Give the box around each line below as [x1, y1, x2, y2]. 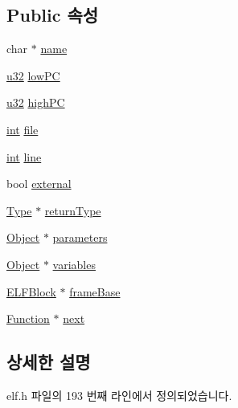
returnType [44, 202, 101, 218]
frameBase [69, 283, 121, 300]
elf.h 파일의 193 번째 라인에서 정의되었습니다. [6, 386, 232, 403]
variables [52, 255, 96, 272]
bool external [6, 175, 72, 192]
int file [6, 120, 39, 137]
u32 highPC [6, 94, 65, 111]
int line [6, 148, 42, 165]
